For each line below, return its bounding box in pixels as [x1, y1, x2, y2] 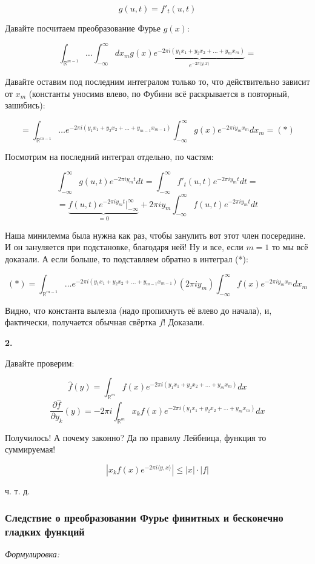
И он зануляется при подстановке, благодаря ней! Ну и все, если [5, 241, 244, 253]
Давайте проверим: [5, 356, 75, 369]
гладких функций [5, 524, 85, 539]
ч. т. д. [5, 484, 30, 497]
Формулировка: [5, 548, 60, 560]
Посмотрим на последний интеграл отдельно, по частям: [5, 150, 214, 163]
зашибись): [5, 99, 45, 111]
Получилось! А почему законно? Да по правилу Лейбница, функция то [5, 431, 267, 443]
